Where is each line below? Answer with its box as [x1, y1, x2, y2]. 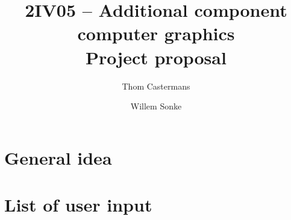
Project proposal [86, 44, 227, 69]
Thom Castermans [122, 79, 190, 92]
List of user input [4, 192, 152, 217]
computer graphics [77, 21, 235, 46]
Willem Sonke [130, 100, 182, 112]
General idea [4, 145, 112, 170]
